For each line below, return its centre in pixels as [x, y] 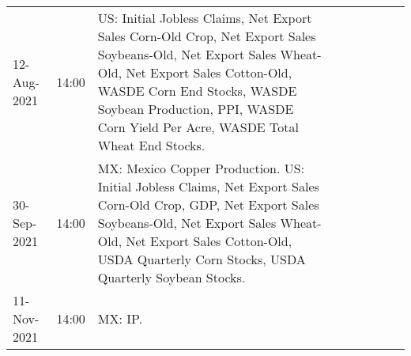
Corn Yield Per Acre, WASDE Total [198, 127]
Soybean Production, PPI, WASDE [196, 109]
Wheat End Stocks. [151, 145]
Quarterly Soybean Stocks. [172, 277]
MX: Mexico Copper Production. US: [201, 168]
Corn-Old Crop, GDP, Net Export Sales [208, 205]
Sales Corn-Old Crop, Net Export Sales [207, 36]
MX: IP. [120, 318]
